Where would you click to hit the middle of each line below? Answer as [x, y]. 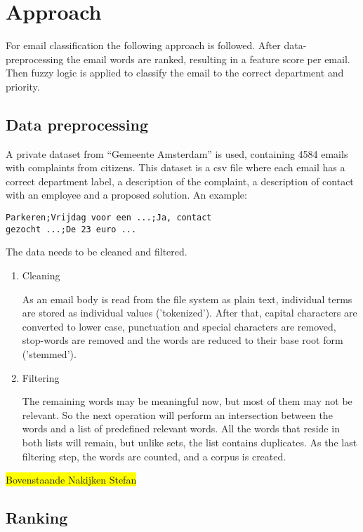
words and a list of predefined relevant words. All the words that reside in [181, 428]
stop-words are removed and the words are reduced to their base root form [183, 340]
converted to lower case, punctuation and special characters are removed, [179, 326]
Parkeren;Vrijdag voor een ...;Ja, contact [109, 218]
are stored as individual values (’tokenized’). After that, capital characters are [190, 313]
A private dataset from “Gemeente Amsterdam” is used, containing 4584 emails [177, 153]
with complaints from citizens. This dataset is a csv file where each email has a [176, 167]
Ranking [37, 518]
